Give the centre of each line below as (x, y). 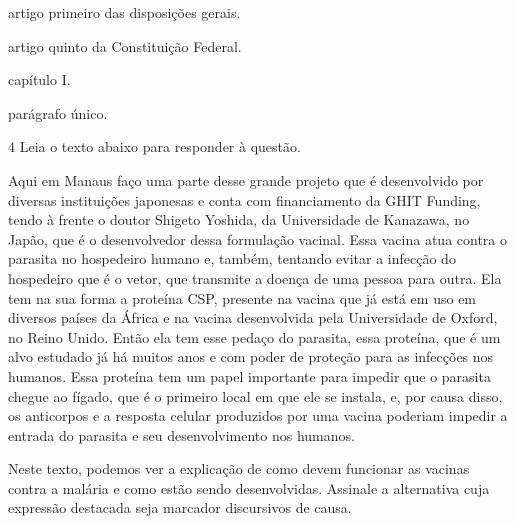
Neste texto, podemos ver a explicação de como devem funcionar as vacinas (239, 468)
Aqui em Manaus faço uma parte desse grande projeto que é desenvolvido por (246, 179)
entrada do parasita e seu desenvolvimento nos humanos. (181, 434)
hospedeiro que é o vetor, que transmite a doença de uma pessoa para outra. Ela (255, 277)
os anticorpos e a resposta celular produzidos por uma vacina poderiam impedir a (258, 415)
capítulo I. (39, 79)
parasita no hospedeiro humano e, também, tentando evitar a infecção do (232, 258)
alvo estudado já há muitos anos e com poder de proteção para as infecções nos (251, 356)
